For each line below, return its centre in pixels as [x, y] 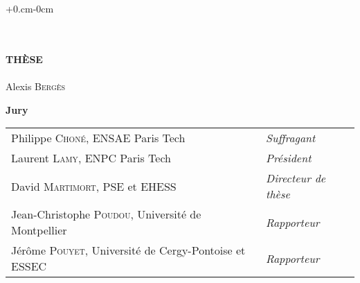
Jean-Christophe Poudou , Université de [106, 214]
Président [289, 158]
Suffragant [291, 138]
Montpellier [39, 230]
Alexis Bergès [36, 86]
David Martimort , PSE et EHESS [94, 186]
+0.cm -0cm [30, 8]
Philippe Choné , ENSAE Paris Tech [98, 138]
